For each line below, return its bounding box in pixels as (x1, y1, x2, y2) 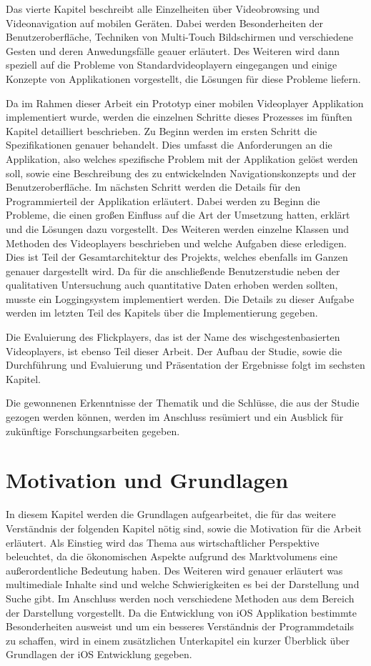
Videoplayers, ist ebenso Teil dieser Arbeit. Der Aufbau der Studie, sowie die (6, 343, 342, 358)
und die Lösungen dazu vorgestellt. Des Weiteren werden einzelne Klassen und (6, 221, 349, 236)
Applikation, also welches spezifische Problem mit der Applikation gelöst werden (6, 151, 358, 166)
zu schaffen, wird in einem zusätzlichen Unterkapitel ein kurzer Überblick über (6, 632, 350, 647)
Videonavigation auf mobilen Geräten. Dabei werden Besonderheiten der (6, 15, 324, 30)
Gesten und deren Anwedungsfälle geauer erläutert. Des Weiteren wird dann (6, 43, 340, 58)
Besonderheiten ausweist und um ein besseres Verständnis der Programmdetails (6, 619, 355, 634)
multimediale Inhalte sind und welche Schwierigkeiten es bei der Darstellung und (6, 577, 360, 592)
